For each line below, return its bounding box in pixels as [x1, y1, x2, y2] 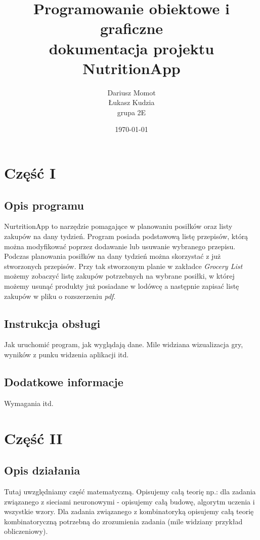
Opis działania [4, 462, 80, 478]
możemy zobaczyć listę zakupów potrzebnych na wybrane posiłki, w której [4, 271, 235, 281]
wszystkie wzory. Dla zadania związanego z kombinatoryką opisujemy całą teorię [4, 506, 254, 517]
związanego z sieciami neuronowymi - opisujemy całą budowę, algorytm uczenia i [4, 496, 255, 507]
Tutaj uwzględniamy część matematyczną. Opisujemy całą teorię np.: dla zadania [4, 486, 256, 496]
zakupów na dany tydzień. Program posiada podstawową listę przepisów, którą [4, 231, 248, 242]
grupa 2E [117, 107, 146, 117]
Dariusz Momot [107, 87, 156, 97]
